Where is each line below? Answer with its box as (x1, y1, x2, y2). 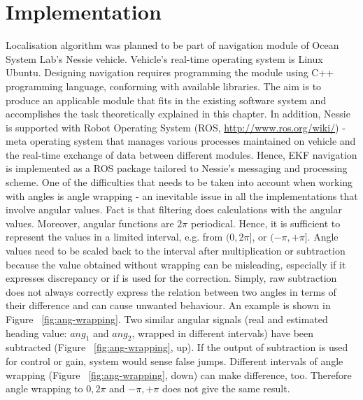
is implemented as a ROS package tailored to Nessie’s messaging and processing (6, 161, 348, 176)
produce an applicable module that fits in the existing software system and (6, 92, 327, 107)
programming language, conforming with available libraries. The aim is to (6, 78, 322, 93)
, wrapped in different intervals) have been (131, 325, 314, 340)
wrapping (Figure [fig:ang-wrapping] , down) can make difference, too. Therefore (6, 367, 352, 382)
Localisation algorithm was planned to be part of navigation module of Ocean (6, 38, 339, 52)
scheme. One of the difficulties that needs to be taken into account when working (6, 175, 353, 190)
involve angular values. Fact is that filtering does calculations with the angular (6, 202, 342, 217)
